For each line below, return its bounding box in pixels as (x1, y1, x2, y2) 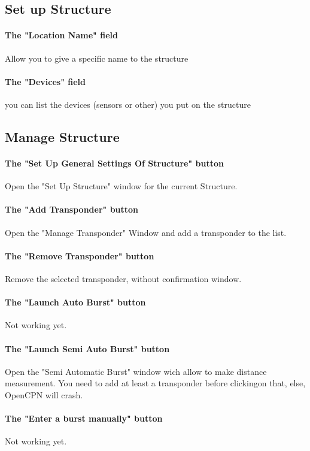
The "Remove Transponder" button (5, 249, 154, 262)
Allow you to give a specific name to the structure (5, 52, 189, 64)
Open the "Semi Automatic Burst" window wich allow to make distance (5, 365, 267, 377)
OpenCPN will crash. (5, 388, 83, 401)
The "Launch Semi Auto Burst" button (5, 342, 170, 355)
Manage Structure (5, 127, 120, 146)
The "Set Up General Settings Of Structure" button (5, 156, 224, 169)
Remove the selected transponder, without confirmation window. (5, 272, 242, 284)
